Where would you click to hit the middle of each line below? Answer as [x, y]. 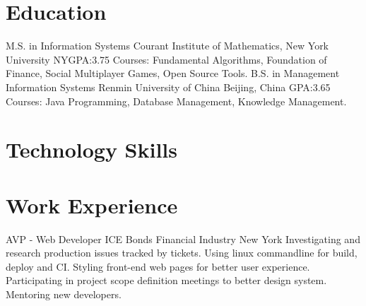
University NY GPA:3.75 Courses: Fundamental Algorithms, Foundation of [166, 59]
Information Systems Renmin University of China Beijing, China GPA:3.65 [168, 87]
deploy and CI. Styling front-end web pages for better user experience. [158, 266]
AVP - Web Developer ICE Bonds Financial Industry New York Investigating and [183, 239]
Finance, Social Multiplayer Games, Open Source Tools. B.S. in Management [173, 73]
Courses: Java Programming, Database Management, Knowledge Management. [176, 101]
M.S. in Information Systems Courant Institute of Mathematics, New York [167, 46]
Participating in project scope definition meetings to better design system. [166, 280]
